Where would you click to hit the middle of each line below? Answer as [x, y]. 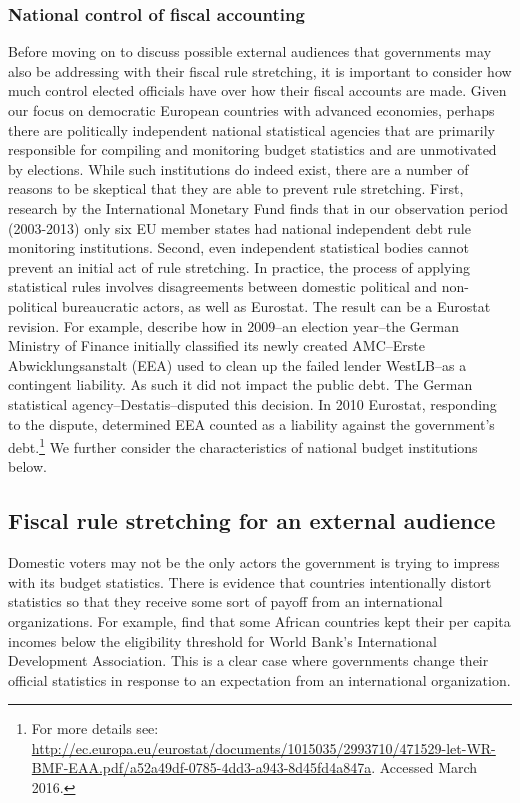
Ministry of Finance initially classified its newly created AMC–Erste [217, 345]
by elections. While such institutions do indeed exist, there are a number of [238, 168]
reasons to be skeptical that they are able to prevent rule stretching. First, [236, 188]
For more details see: [95, 728]
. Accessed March [424, 767]
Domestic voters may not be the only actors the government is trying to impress [254, 562]
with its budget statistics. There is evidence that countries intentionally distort [250, 581]
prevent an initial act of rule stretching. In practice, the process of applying [239, 266]
